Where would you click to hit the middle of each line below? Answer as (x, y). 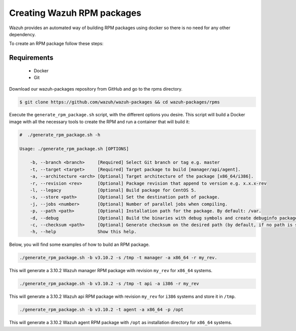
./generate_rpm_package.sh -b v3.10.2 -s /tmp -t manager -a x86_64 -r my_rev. (118, 258)
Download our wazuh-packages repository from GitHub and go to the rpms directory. (96, 89)
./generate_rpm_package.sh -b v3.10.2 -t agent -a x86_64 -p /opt (101, 310)
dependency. (22, 34)
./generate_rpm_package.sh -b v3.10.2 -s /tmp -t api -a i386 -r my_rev (109, 284)
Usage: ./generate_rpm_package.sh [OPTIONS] (74, 149)
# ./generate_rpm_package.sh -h (60, 135)
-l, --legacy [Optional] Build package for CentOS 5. (113, 190)
